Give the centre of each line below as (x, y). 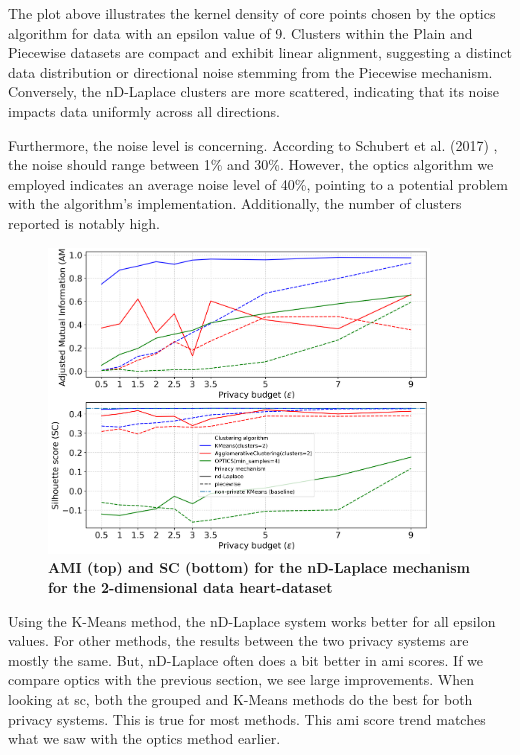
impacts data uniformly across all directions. (144, 110)
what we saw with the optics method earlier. (144, 738)
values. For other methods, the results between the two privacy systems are (238, 640)
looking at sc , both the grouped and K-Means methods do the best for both (240, 698)
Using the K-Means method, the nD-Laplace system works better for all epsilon (252, 620)
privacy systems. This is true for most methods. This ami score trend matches (247, 718)
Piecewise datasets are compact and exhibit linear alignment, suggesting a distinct (260, 52)
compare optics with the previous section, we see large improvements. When (241, 679)
